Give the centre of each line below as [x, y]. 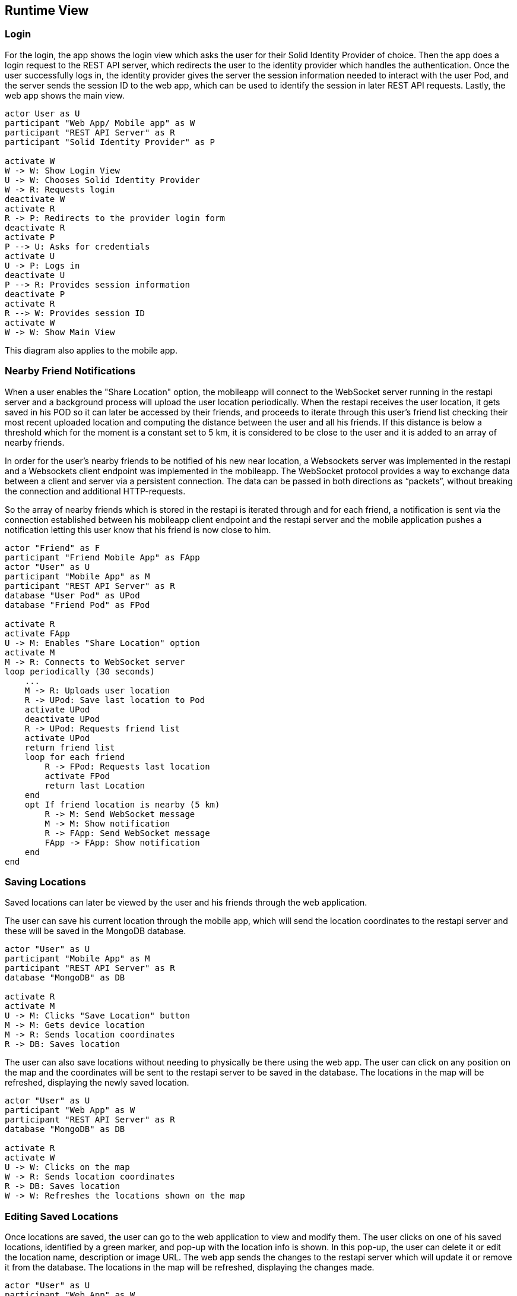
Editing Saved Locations [62, 1216]
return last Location [95, 785]
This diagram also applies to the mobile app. [91, 350]
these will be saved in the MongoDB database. [96, 931]
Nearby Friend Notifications [70, 371]
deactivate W [35, 199]
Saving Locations [45, 882]
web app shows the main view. [65, 95]
